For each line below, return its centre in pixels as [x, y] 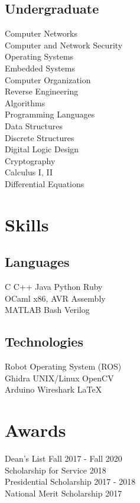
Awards [35, 430]
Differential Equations [45, 183]
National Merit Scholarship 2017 [64, 493]
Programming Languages [50, 114]
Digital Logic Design [42, 149]
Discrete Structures [40, 137]
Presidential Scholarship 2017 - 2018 [70, 481]
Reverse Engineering [42, 91]
